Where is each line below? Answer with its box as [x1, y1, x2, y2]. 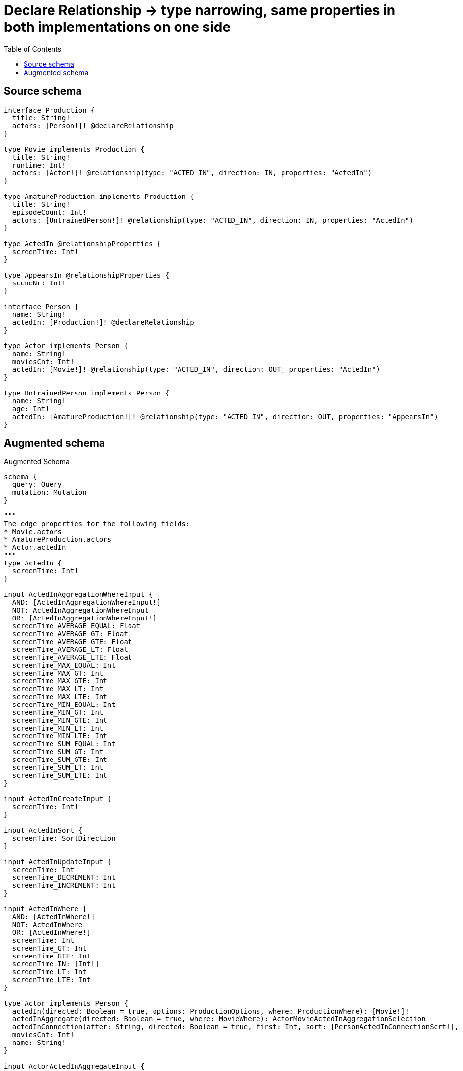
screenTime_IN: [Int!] [12, 960, 99, 968]
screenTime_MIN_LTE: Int [12, 732, 107, 740]
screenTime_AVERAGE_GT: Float [12, 630, 128, 638]
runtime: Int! [12, 161, 66, 169]
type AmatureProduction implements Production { [4, 192, 194, 200]
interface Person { [4, 302, 78, 310]
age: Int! [12, 404, 50, 413]
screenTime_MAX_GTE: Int [12, 677, 107, 685]
